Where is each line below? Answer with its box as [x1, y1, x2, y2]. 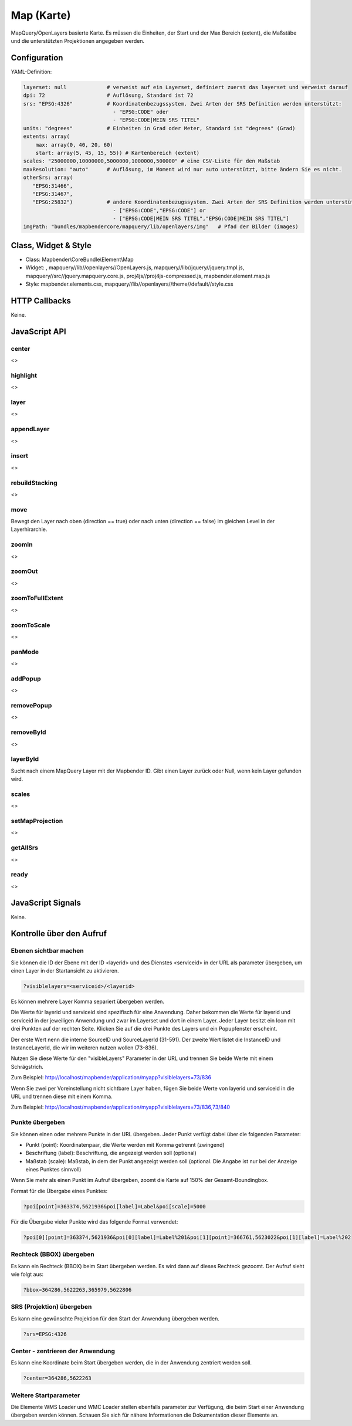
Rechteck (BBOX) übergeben [11, 1250, 95, 1258]
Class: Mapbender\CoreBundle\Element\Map [25, 256, 134, 263]
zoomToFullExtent [11, 594, 64, 602]
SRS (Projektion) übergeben [11, 1303, 92, 1311]
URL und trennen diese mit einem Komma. [11, 1093, 113, 1100]
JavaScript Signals [11, 898, 82, 908]
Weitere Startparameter [11, 1391, 80, 1399]
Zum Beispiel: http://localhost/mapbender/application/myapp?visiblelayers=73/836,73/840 [11, 1103, 231, 1111]
